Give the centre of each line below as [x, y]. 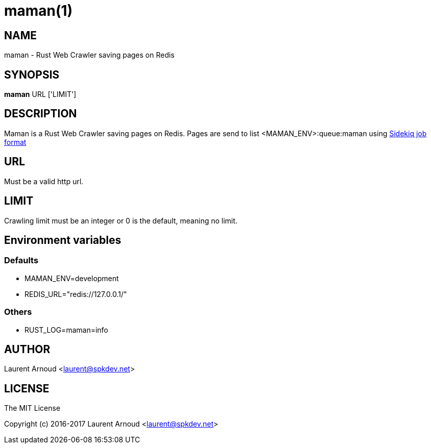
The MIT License [32, 408]
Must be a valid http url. [44, 181]
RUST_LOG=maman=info [66, 330]
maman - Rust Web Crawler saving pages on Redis [90, 55]
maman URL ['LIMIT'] [40, 94]
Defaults [21, 260]
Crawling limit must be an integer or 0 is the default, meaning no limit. [121, 220]
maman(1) [39, 11]
